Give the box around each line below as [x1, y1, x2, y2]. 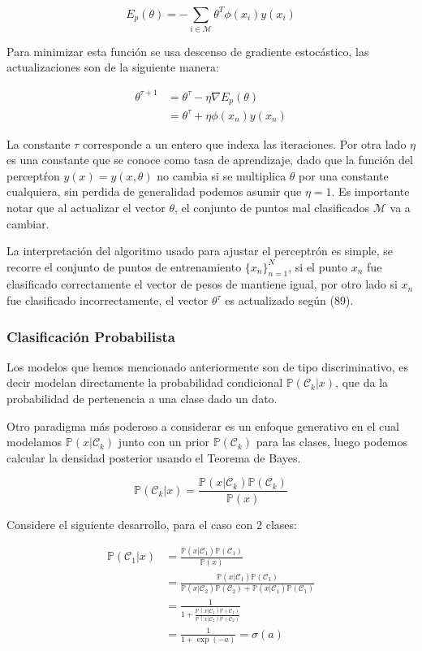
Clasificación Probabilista [6, 326, 175, 346]
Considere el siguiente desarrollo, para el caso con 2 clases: [6, 515, 297, 532]
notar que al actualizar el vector [6, 198, 166, 215]
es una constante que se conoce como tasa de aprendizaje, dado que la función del [6, 151, 413, 168]
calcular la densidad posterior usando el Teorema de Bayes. [6, 449, 301, 466]
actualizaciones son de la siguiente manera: [6, 59, 219, 76]
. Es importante [331, 183, 410, 200]
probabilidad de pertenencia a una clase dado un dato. [6, 390, 278, 407]
